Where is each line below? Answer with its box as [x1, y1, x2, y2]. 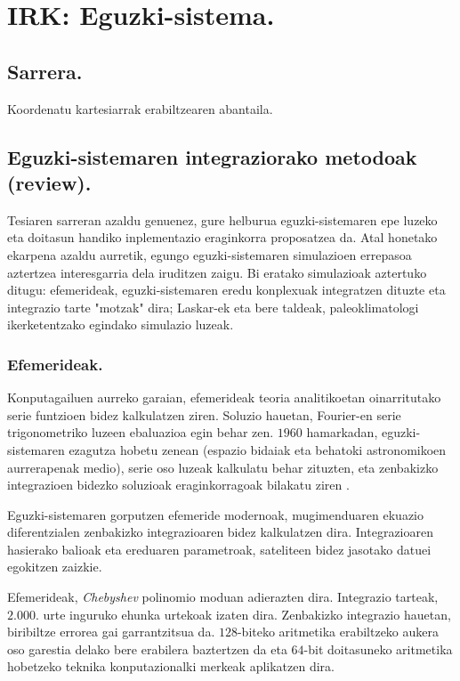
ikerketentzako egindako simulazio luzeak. [7, 315, 234, 334]
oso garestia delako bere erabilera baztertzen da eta [7, 639, 287, 658]
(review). [7, 168, 92, 196]
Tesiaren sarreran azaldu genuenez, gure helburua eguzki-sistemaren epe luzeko [7, 210, 438, 229]
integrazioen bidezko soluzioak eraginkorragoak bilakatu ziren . [7, 475, 350, 494]
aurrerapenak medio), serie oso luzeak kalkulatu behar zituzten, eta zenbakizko [7, 458, 439, 476]
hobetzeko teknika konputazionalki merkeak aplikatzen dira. [7, 657, 335, 676]
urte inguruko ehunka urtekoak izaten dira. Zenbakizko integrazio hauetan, [43, 604, 451, 623]
